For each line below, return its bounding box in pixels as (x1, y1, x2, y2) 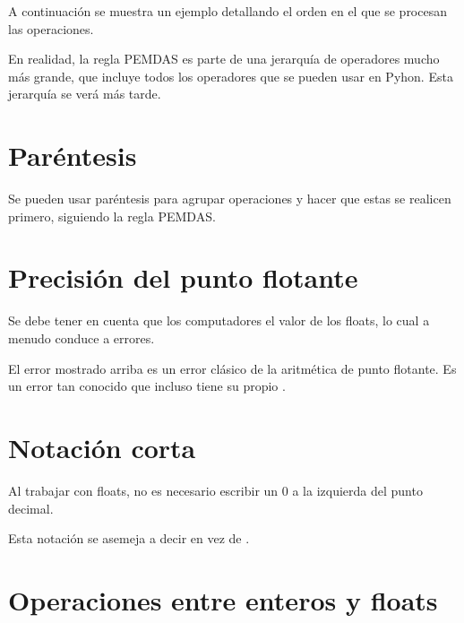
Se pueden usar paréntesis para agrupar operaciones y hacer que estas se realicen (8, 189, 451, 208)
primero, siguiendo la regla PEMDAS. (8, 206, 216, 225)
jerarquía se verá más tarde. (8, 84, 161, 103)
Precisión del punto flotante (8, 259, 358, 296)
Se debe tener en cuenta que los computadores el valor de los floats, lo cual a (8, 311, 430, 330)
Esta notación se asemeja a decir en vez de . (8, 529, 250, 548)
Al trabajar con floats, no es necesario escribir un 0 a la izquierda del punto (8, 480, 423, 499)
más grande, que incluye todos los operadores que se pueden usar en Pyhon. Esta (8, 66, 453, 85)
